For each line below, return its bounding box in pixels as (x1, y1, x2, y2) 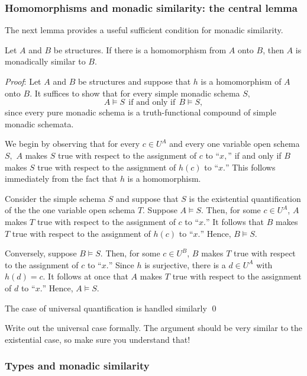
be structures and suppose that (77, 75, 191, 87)
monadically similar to (5, 55, 86, 68)
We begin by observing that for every (5, 137, 140, 150)
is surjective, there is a (144, 258, 226, 271)
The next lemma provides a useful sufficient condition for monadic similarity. (5, 24, 283, 36)
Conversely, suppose (5, 247, 77, 259)
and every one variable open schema (169, 137, 300, 150)
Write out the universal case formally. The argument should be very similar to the (5, 322, 302, 334)
